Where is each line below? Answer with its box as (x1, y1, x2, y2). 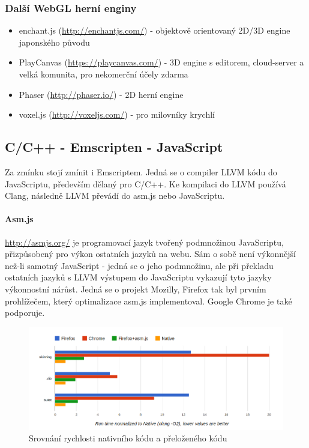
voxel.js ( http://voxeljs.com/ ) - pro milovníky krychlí (19, 108, 215, 121)
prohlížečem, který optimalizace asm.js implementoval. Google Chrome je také (5, 294, 292, 307)
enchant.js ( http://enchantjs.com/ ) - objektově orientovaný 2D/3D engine (19, 24, 290, 37)
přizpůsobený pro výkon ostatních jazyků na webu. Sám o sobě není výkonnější (5, 247, 296, 260)
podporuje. (5, 306, 45, 319)
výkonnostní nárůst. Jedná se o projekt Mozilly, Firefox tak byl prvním (5, 282, 266, 295)
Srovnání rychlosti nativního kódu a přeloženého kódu (29, 432, 227, 444)
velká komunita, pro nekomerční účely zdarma (19, 68, 188, 80)
